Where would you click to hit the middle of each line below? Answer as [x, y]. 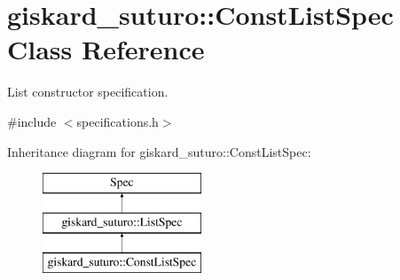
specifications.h [118, 121]
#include [32, 121]
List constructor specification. [88, 92]
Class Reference [106, 49]
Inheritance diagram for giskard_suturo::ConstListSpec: [159, 151]
